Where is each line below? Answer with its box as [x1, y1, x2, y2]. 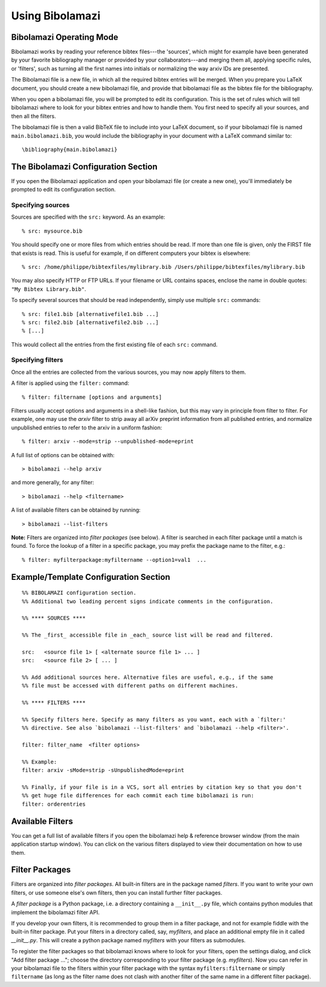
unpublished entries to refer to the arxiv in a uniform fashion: [11, 423, 162, 431]
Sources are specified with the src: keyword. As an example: [11, 213, 165, 220]
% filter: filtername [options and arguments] [22, 393, 162, 400]
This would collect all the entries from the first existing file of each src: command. [11, 341, 218, 348]
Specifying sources [11, 201, 70, 210]
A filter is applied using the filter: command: [11, 379, 130, 387]
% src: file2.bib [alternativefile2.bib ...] [22, 319, 159, 326]
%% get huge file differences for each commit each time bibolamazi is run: [22, 792, 255, 799]
